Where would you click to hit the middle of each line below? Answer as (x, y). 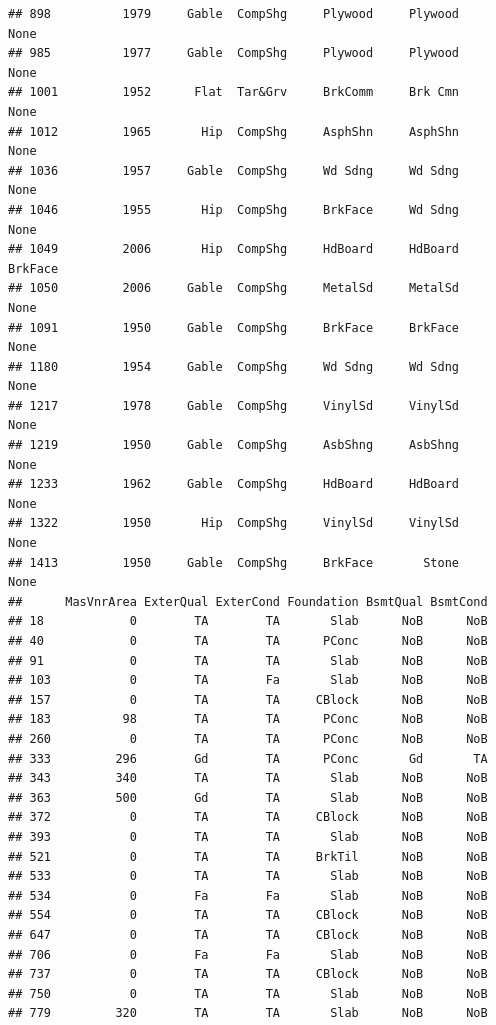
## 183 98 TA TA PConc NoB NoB (248, 719)
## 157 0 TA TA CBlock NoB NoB (248, 699)
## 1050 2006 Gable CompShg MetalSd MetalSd (234, 288)
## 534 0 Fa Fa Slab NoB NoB (248, 895)
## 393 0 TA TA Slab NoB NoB (248, 836)
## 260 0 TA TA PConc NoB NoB (248, 738)
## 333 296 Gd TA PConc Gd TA (248, 758)
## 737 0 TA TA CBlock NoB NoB (248, 974)
